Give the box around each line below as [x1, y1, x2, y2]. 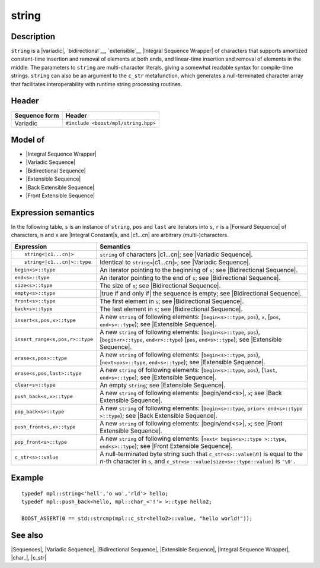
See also [11, 530, 44, 540]
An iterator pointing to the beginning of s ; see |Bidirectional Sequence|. [100, 266, 298, 274]
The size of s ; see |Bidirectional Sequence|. [100, 281, 221, 289]
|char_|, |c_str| [11, 554, 47, 561]
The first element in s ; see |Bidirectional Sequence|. [100, 297, 244, 305]
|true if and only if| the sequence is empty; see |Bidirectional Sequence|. [100, 289, 302, 297]
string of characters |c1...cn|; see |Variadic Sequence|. [100, 250, 253, 258]
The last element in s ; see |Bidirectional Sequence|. [100, 305, 243, 313]
